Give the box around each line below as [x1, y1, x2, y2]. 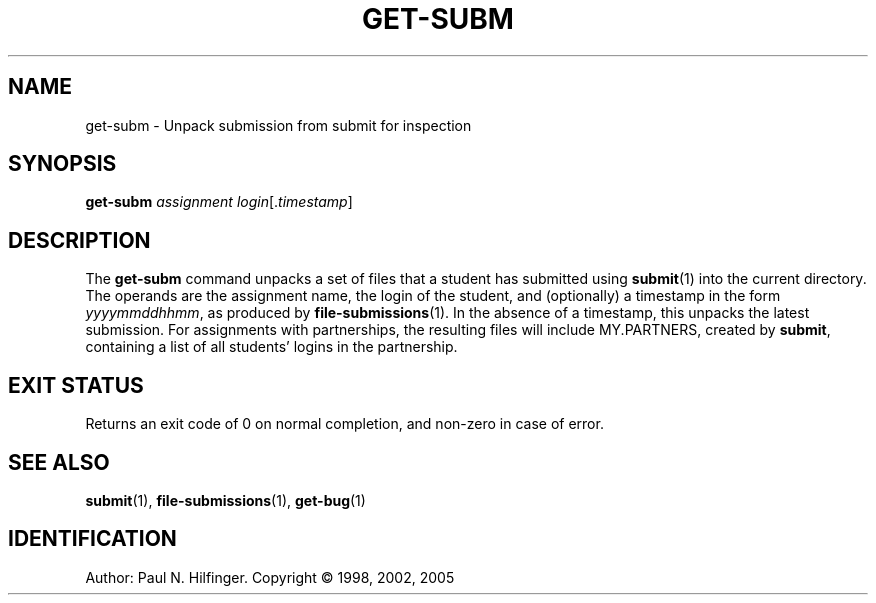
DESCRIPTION [8, 227, 151, 253]
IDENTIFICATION [8, 526, 177, 552]
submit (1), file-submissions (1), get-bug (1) [85, 491, 366, 509]
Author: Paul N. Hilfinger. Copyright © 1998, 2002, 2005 [85, 568, 455, 586]
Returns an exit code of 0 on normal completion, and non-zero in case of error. [85, 415, 604, 433]
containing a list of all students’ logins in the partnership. [85, 338, 458, 356]
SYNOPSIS [8, 151, 117, 177]
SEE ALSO [8, 449, 110, 475]
